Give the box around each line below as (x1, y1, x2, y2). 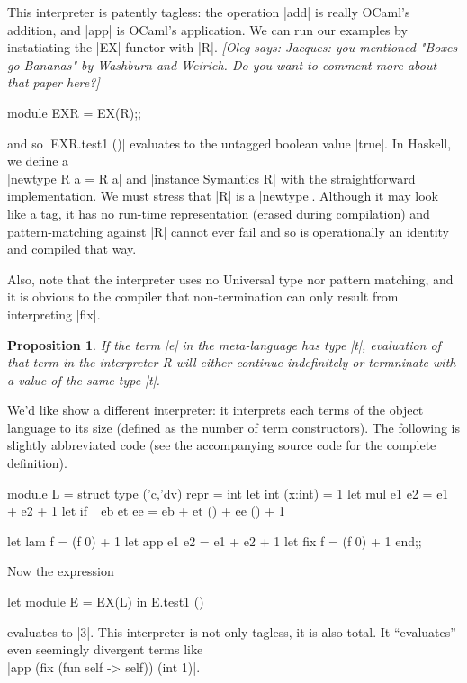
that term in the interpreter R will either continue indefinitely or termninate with (7, 353, 456, 372)
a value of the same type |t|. (7, 370, 160, 389)
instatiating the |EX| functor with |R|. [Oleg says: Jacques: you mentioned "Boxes (7, 38, 458, 57)
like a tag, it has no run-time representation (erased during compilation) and (7, 203, 430, 222)
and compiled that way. (7, 239, 137, 258)
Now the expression (7, 562, 114, 580)
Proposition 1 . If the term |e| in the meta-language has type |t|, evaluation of (7, 335, 441, 354)
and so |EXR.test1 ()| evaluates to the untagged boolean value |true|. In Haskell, (7, 133, 452, 152)
